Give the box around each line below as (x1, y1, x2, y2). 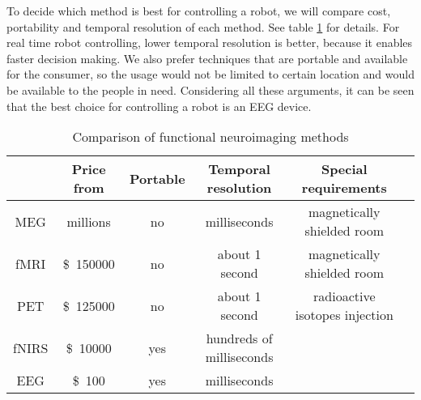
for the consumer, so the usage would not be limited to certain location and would (6, 66, 415, 83)
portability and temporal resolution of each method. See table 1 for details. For (6, 18, 400, 35)
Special (321, 160, 368, 179)
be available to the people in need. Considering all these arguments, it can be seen (6, 81, 415, 98)
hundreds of (206, 329, 273, 348)
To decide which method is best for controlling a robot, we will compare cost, (6, 2, 391, 19)
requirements (301, 178, 387, 198)
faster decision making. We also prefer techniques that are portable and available (6, 49, 408, 66)
